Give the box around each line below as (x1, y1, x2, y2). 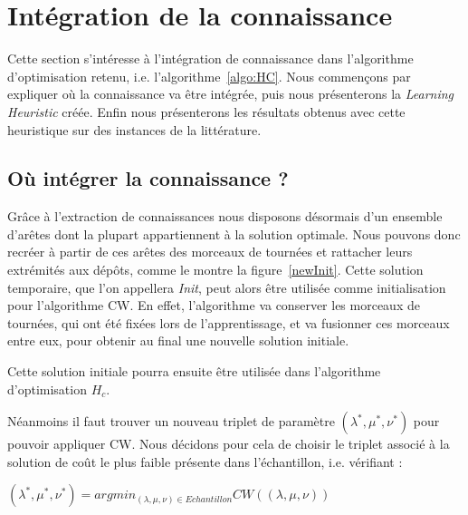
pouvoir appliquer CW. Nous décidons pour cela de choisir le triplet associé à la (7, 434, 450, 453)
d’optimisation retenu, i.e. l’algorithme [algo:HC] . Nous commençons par (7, 66, 411, 85)
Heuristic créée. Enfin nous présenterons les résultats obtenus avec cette (7, 102, 406, 121)
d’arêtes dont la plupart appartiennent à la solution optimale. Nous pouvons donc (7, 224, 461, 243)
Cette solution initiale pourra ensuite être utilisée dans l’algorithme (7, 362, 381, 381)
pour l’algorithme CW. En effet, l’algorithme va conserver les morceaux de (7, 296, 420, 315)
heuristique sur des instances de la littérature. (7, 120, 262, 139)
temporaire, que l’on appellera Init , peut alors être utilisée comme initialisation (7, 277, 446, 296)
